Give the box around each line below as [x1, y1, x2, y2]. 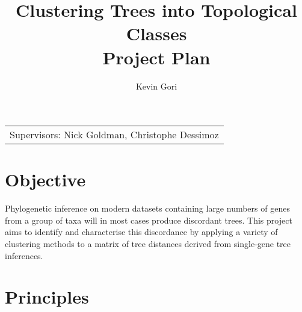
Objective [5, 167, 86, 192]
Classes [126, 21, 187, 46]
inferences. [5, 249, 43, 262]
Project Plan [102, 44, 211, 69]
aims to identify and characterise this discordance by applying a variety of [5, 225, 278, 238]
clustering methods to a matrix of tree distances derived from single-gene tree [5, 237, 291, 249]
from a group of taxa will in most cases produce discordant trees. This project [5, 213, 292, 226]
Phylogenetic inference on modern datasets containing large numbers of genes [5, 202, 290, 215]
